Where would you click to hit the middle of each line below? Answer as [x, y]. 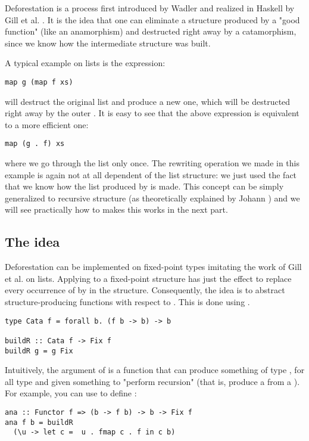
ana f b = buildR [39, 422]
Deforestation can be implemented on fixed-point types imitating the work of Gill [153, 267]
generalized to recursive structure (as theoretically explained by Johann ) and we [152, 198]
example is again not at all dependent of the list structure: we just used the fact [151, 174]
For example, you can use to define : [71, 393]
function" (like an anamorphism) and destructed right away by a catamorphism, [151, 31]
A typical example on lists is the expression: [85, 63]
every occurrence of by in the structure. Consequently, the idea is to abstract [145, 290]
